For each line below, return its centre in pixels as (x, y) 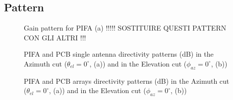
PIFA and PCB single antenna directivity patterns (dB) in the (119, 54)
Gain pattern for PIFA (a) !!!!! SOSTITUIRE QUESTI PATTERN (125, 28)
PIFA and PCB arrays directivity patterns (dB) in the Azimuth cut (127, 81)
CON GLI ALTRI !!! (55, 37)
